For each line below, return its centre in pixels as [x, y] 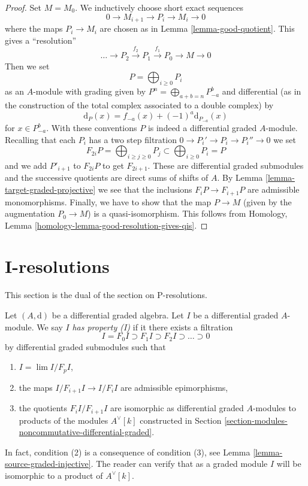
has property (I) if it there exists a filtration [153, 326]
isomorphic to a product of [54, 475]
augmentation [30, 213]
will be [289, 464]
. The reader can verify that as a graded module [179, 464]
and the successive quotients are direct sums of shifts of [107, 177]
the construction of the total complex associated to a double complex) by [139, 105]
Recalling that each [40, 139]
